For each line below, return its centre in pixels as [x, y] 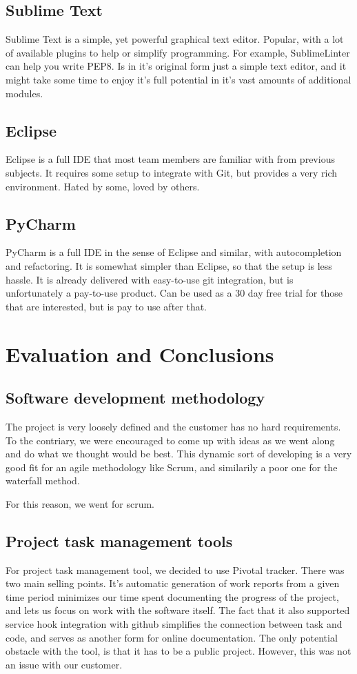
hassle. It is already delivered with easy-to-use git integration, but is [150, 279]
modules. [24, 93]
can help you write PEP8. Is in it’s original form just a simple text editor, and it [176, 66]
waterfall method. [43, 480]
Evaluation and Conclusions [140, 354]
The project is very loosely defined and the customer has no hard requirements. [173, 426]
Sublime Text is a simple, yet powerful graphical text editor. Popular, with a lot [175, 39]
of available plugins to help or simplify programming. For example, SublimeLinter [178, 52]
